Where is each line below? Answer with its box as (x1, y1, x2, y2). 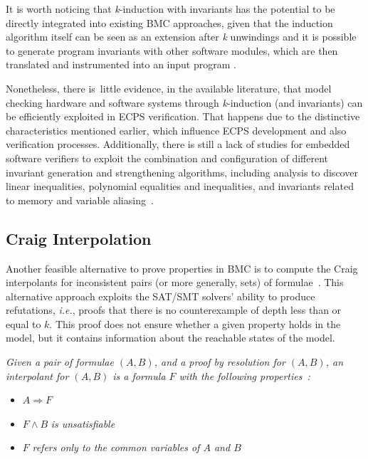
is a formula (112, 368, 166, 383)
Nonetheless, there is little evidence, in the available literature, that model (6, 80, 332, 95)
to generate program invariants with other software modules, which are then (6, 43, 338, 58)
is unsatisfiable (51, 416, 115, 431)
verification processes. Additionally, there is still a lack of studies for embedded (6, 137, 350, 152)
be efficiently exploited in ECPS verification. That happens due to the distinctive (6, 109, 360, 124)
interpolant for (6, 368, 69, 383)
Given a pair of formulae (6, 354, 114, 369)
